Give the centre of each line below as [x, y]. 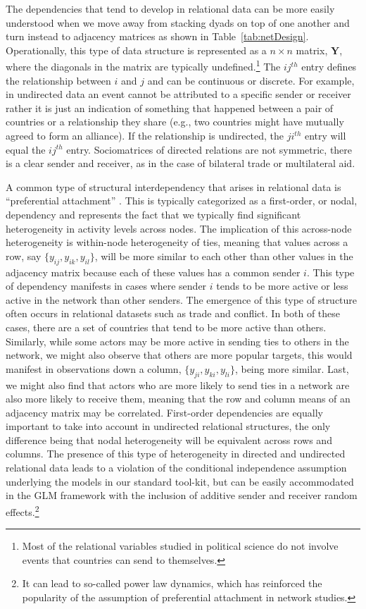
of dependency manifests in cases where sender [106, 286]
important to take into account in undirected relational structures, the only [168, 426]
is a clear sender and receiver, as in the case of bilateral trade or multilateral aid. [181, 163]
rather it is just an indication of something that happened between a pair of [170, 107]
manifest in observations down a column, [94, 368]
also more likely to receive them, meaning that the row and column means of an [178, 399]
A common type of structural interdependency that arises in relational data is [173, 186]
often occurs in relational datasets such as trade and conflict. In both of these [173, 313]
